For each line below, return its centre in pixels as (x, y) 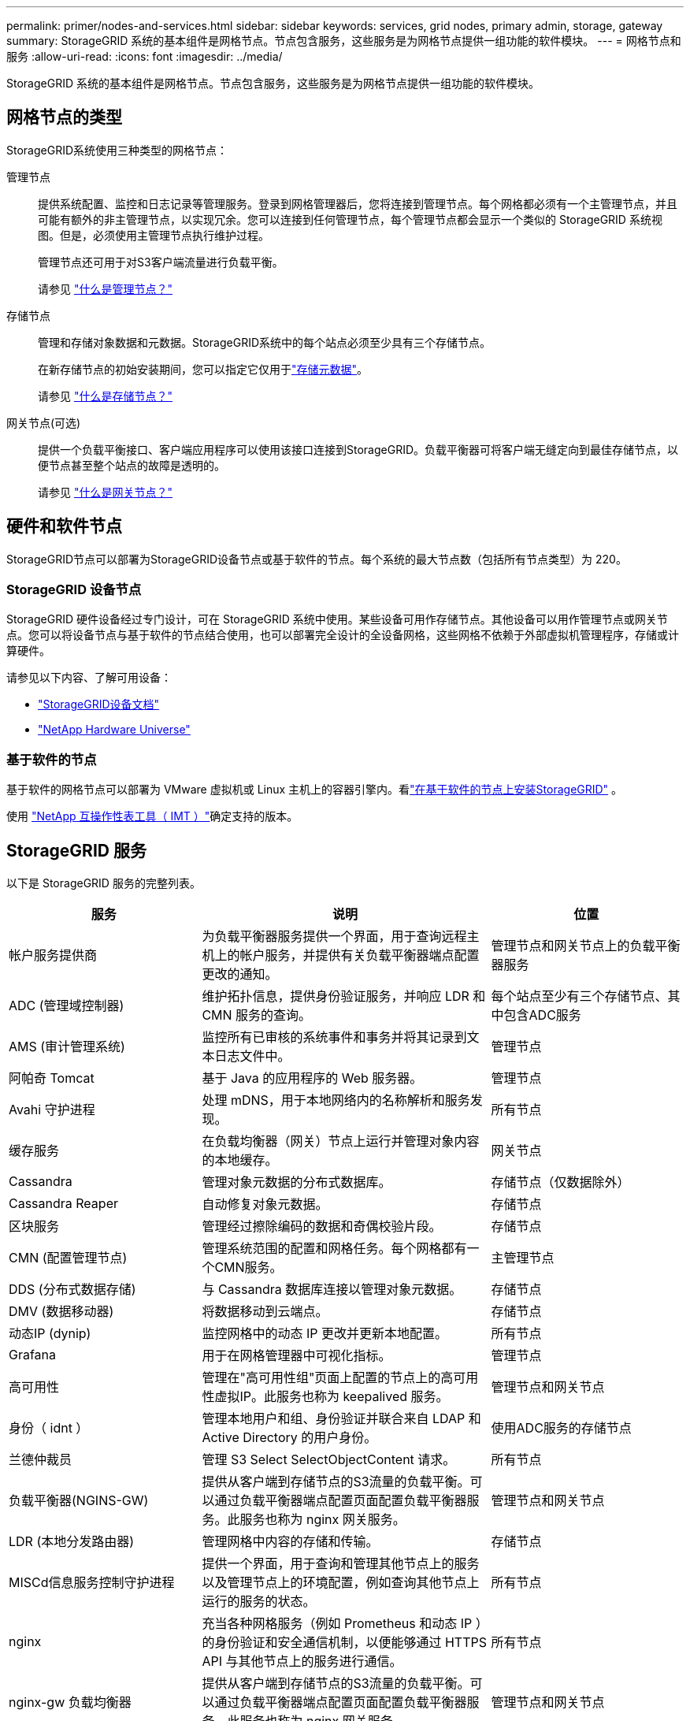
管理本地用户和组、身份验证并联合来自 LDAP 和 (341, 1419)
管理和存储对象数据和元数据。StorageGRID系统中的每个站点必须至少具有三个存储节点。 (265, 342)
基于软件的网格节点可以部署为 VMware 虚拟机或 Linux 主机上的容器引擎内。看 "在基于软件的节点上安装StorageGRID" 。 (315, 790)
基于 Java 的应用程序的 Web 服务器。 (312, 1078)
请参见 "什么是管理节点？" (105, 288)
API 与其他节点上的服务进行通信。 (302, 1662)
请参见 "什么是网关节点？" (105, 492)
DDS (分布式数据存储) (72, 1290)
